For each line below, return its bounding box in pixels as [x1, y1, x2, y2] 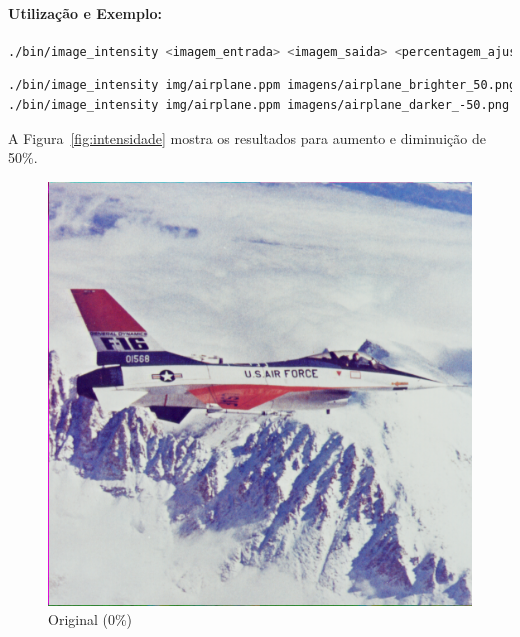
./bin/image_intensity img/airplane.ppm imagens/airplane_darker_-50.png [8, 97, 510, 112]
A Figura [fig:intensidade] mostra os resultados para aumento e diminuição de [8, 127, 486, 148]
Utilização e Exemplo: [8, 2, 162, 23]
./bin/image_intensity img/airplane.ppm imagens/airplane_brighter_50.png [8, 78, 517, 93]
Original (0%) [48, 609, 133, 630]
